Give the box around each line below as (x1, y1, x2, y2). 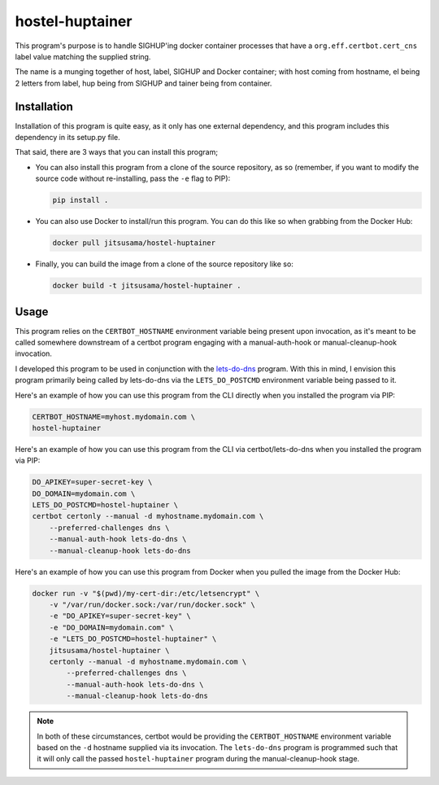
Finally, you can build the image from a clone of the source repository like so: (35, 259, 294, 269)
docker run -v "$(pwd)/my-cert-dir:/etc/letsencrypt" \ (32, 589, 260, 598)
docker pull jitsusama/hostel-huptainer (52, 239, 215, 248)
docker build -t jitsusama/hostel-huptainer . (52, 281, 241, 291)
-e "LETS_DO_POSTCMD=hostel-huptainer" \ (49, 634, 217, 643)
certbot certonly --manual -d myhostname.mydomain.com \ (32, 511, 264, 521)
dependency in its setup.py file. (15, 133, 121, 143)
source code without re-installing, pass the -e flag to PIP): (35, 173, 231, 183)
